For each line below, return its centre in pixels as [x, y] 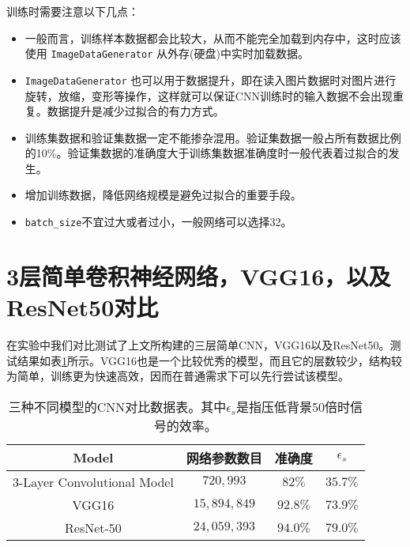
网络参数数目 [224, 458]
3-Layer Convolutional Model [93, 481]
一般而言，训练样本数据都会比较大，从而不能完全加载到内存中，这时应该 [213, 38]
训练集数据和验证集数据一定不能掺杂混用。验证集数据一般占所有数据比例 [213, 137]
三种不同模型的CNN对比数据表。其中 [117, 406]
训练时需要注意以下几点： [73, 11]
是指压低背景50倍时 [293, 406]
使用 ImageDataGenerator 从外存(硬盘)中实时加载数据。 [167, 53]
